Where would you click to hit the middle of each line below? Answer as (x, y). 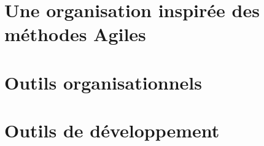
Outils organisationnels (103, 82)
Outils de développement (112, 130)
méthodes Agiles (75, 34)
